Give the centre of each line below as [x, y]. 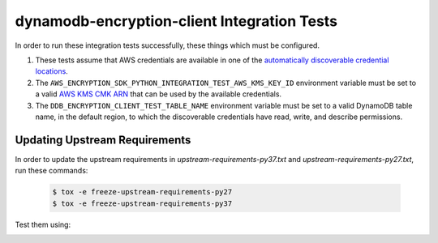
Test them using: [43, 224]
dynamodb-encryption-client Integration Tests [176, 21]
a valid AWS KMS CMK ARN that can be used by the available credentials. [159, 94]
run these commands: [52, 171]
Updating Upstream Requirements [103, 140]
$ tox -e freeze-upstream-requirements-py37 [142, 203]
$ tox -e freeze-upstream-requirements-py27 [142, 192]
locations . [52, 71]
